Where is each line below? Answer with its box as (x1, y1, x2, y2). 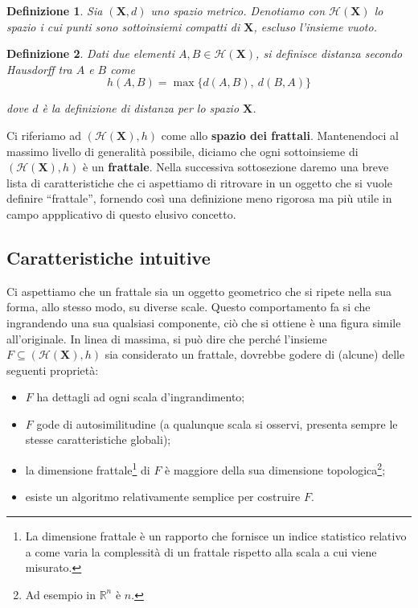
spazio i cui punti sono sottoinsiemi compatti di (6, 18, 240, 35)
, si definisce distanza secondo (256, 45, 403, 62)
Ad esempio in (25, 585, 96, 602)
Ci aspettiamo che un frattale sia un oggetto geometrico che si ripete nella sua (6, 282, 392, 299)
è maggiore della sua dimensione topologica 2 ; (165, 459, 386, 478)
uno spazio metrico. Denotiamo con (150, 2, 326, 18)
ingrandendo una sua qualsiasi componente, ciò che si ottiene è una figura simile (6, 314, 401, 331)
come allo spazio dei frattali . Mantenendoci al (161, 126, 399, 143)
